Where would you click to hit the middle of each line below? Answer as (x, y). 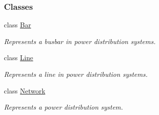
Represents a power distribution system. (64, 107)
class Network (25, 90)
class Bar (18, 25)
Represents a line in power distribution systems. (76, 74)
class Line (19, 57)
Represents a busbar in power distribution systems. (80, 41)
